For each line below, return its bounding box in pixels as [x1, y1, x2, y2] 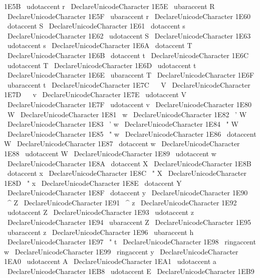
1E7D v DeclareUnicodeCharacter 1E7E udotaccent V [4, 89, 186, 100]
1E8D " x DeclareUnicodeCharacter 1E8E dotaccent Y [4, 177, 182, 188]
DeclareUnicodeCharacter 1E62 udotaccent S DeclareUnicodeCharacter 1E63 [7, 30, 251, 41]
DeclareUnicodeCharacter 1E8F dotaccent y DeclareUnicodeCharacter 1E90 [7, 187, 248, 198]
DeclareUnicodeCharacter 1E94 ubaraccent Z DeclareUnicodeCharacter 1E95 [7, 217, 251, 227]
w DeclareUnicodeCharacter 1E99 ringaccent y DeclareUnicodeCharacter [4, 246, 238, 256]
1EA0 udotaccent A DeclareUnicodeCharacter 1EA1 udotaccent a [4, 256, 216, 266]
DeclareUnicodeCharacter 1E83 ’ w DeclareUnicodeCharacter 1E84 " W [7, 119, 238, 129]
